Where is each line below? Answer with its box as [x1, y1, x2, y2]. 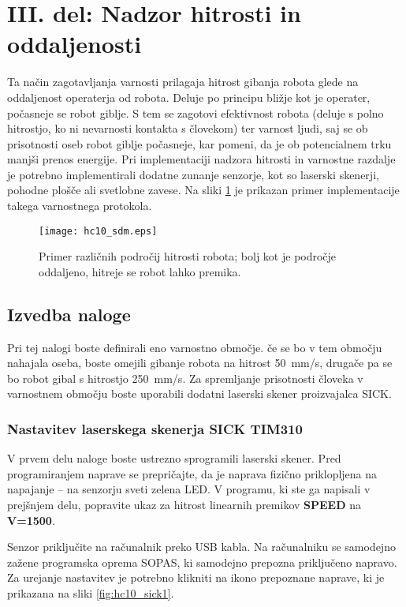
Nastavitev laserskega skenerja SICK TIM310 [7, 419, 303, 438]
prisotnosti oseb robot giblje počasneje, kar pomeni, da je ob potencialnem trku [7, 135, 392, 152]
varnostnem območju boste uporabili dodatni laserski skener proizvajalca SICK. [7, 385, 392, 402]
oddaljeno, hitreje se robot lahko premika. [39, 263, 241, 279]
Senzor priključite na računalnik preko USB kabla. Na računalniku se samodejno [7, 538, 396, 555]
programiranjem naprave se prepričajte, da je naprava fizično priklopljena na [7, 465, 378, 481]
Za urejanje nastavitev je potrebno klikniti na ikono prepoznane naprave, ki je [7, 569, 385, 586]
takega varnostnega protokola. [7, 197, 152, 214]
